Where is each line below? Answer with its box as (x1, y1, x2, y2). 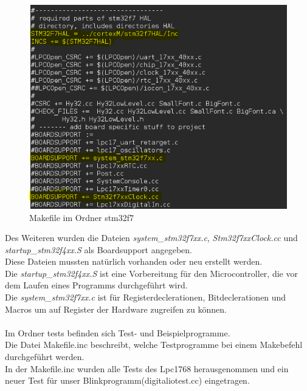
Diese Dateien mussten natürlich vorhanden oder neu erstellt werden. (5, 255, 263, 268)
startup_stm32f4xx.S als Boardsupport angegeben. (5, 243, 192, 256)
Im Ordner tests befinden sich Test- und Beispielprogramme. (5, 326, 230, 339)
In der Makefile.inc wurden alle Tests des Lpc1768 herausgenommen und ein (5, 362, 289, 375)
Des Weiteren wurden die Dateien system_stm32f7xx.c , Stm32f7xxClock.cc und (5, 231, 298, 244)
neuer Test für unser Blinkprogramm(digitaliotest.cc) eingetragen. (5, 374, 250, 387)
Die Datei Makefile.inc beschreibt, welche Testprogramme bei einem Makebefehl (5, 338, 303, 351)
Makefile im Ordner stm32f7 (29, 211, 134, 223)
